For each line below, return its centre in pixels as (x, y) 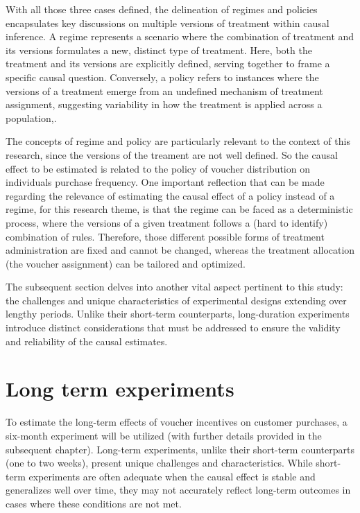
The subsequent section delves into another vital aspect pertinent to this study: (174, 287)
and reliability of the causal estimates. (87, 341)
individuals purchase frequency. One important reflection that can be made (165, 182)
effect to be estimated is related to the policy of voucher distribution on (158, 168)
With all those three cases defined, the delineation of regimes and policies (162, 9)
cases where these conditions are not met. (94, 503)
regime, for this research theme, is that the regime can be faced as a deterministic (179, 209)
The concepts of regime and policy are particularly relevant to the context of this (178, 141)
